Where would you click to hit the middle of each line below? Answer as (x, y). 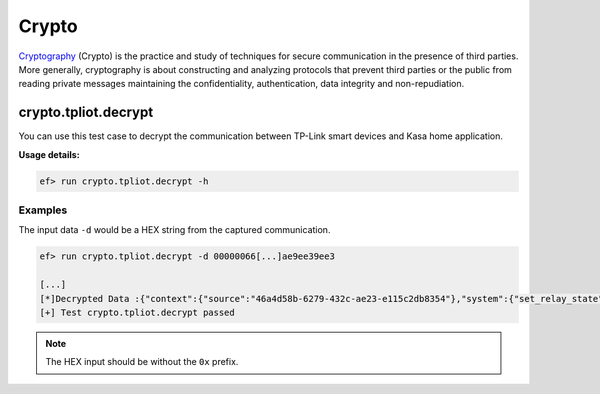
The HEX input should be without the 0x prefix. (142, 362)
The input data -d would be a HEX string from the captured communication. (174, 230)
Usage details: (49, 154)
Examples (43, 210)
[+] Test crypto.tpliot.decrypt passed (137, 312)
